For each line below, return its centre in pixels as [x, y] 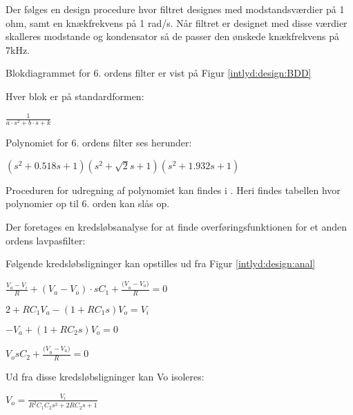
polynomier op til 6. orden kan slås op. [88, 203]
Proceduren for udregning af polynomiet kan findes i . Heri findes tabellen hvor [173, 190]
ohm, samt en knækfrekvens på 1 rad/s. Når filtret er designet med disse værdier [176, 22]
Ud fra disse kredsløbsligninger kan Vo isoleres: [105, 376]
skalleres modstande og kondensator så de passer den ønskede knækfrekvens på [173, 36]
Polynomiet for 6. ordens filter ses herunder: [99, 143]
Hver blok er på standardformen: [75, 96]
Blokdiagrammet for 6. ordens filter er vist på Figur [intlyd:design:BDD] [159, 73]
